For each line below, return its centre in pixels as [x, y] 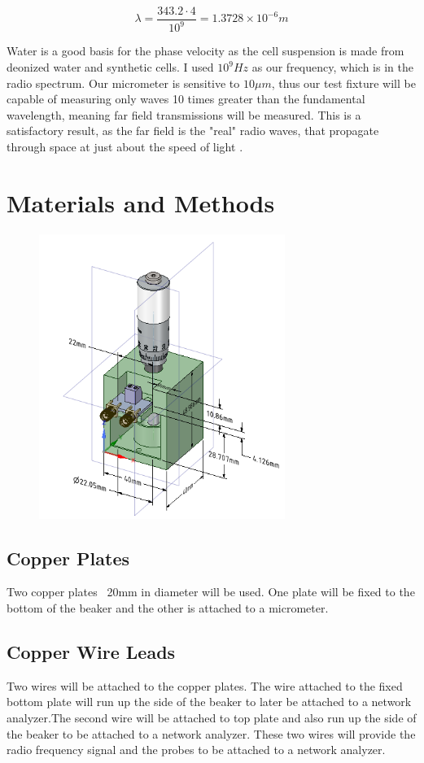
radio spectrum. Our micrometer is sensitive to [123, 83]
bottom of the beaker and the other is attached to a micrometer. [168, 608]
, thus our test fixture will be [343, 83]
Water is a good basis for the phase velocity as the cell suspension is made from [205, 51]
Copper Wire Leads [91, 652]
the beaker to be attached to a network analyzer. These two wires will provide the [211, 733]
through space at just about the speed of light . [125, 146]
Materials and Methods [141, 202]
